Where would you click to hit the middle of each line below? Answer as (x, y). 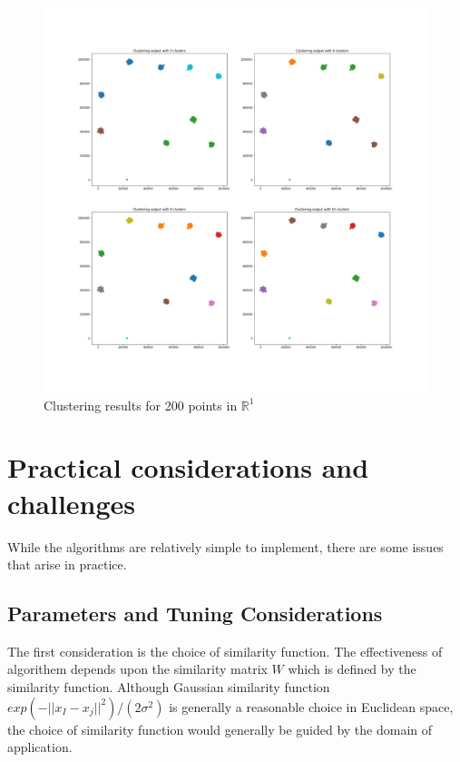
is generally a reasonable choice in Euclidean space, (311, 706)
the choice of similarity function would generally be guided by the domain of (220, 729)
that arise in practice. (67, 564)
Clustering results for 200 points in (141, 405)
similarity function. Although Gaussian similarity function (169, 687)
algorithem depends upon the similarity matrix (137, 669)
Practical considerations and (188, 467)
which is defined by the (352, 669)
